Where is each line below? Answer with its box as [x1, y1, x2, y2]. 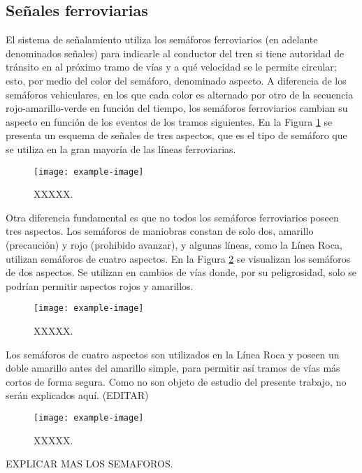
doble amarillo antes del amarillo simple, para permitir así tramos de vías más [6, 361, 340, 375]
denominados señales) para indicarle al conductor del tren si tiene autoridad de [6, 45, 345, 60]
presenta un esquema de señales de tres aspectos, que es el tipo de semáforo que [6, 128, 347, 143]
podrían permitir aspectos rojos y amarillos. [6, 278, 194, 293]
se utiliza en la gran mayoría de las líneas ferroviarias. [6, 141, 236, 156]
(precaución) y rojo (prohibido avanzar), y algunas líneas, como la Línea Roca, [6, 237, 342, 252]
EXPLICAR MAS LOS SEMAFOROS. [6, 456, 173, 471]
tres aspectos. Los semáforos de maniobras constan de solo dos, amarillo [6, 224, 314, 238]
